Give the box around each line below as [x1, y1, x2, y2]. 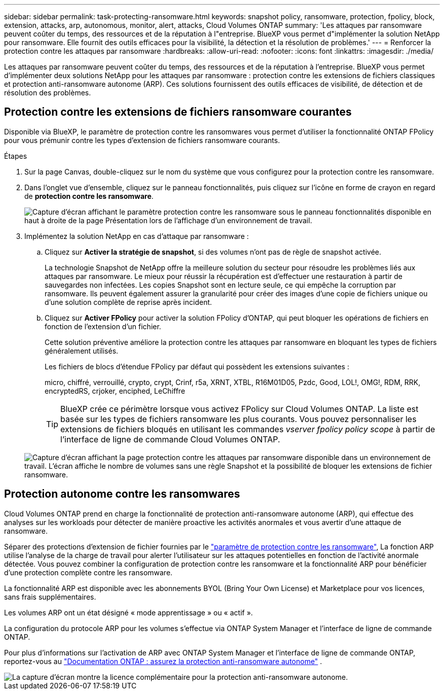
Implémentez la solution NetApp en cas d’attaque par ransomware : [24, 231, 249, 240]
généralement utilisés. [45, 346, 119, 355]
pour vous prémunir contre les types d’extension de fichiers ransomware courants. [4, 135, 280, 145]
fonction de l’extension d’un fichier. [45, 322, 161, 331]
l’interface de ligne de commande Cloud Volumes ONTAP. [60, 434, 280, 444]
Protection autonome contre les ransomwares [4, 488, 240, 501]
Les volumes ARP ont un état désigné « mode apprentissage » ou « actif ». [4, 608, 253, 617]
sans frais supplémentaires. [4, 592, 96, 601]
